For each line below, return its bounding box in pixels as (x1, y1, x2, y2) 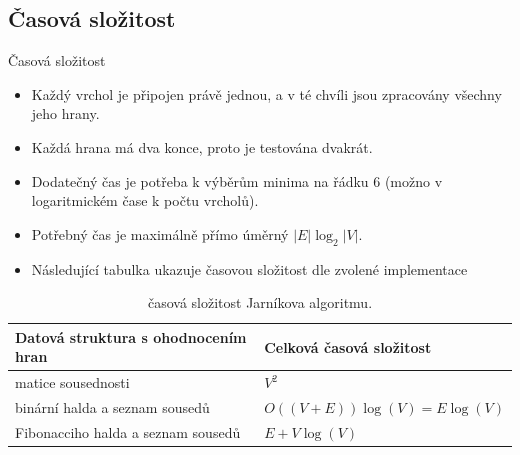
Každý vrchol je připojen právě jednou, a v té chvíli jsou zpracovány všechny (31, 83, 502, 104)
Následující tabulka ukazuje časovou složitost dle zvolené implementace (31, 258, 468, 279)
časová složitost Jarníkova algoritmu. (147, 292, 373, 313)
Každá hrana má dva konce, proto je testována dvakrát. (31, 136, 373, 157)
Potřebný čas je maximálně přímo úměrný (31, 223, 289, 244)
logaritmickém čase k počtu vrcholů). (31, 190, 259, 211)
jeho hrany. (31, 103, 100, 124)
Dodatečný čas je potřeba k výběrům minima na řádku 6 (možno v (31, 170, 443, 191)
